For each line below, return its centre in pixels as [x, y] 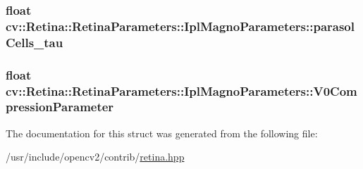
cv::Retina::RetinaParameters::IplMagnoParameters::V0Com [181, 90]
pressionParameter [60, 107]
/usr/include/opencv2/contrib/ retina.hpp [95, 157]
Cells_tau [35, 42]
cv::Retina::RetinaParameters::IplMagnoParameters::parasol [180, 26]
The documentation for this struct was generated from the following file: [162, 133]
